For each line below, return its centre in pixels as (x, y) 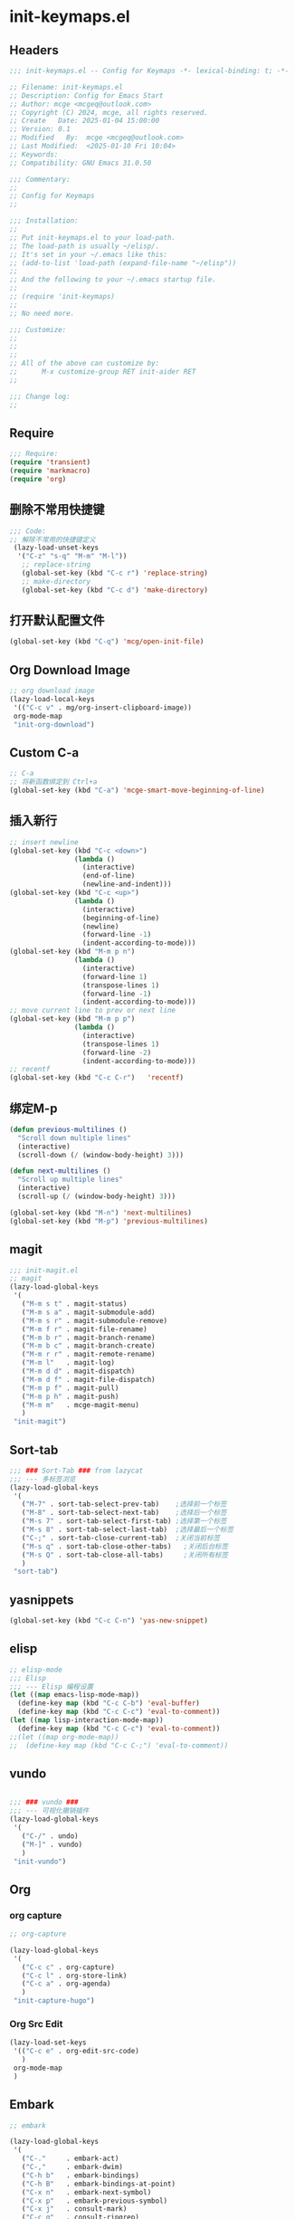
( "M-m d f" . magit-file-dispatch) (88, 1379)
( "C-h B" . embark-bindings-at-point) (99, 2184)
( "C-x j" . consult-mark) (74, 2209)
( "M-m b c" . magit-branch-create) (88, 1346)
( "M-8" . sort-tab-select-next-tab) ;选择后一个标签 (124, 1513)
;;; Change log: (40, 396)
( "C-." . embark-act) (70, 2159)
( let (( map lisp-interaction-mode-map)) (87, 1720)
